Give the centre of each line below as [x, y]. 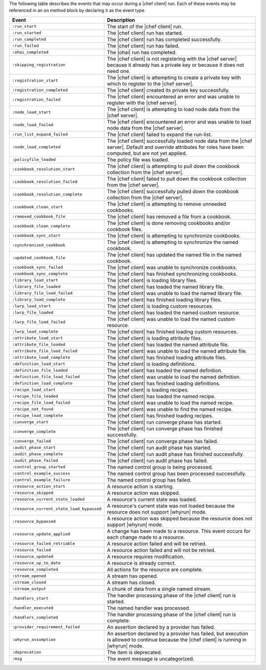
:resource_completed [35, 569]
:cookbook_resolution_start [44, 169]
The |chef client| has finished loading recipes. [160, 415]
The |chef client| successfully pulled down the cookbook [173, 191]
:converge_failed [32, 441]
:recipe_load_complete [38, 416]
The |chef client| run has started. [145, 33]
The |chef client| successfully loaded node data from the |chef [179, 141]
